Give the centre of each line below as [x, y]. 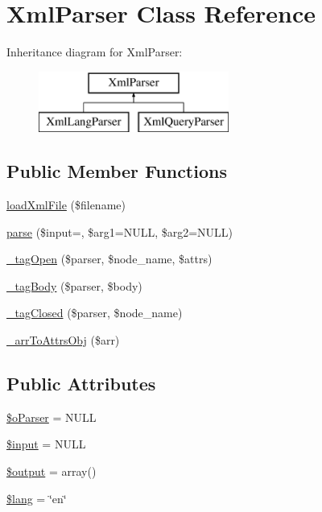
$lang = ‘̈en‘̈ [37, 498]
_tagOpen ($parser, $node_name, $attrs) [109, 259]
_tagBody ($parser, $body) [74, 285]
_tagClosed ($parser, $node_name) [95, 313]
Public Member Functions [117, 171]
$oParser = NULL [52, 417]
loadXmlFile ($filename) [66, 205]
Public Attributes [81, 384]
